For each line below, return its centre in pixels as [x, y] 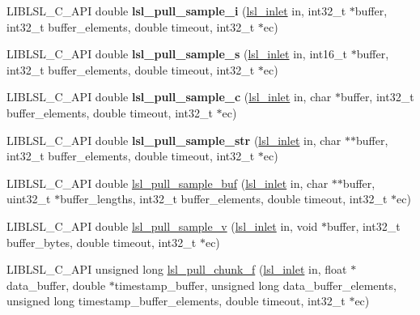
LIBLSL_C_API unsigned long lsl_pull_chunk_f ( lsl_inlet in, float [177, 269]
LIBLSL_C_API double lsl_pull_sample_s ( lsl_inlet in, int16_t [177, 54]
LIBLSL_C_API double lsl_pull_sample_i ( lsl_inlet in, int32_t [176, 11]
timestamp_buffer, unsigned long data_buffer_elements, [255, 285]
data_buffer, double [56, 285]
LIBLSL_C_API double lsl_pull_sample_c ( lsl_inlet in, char [169, 97]
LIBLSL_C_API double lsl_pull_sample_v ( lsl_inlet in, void [162, 226]
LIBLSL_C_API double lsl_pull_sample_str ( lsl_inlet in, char [174, 140]
